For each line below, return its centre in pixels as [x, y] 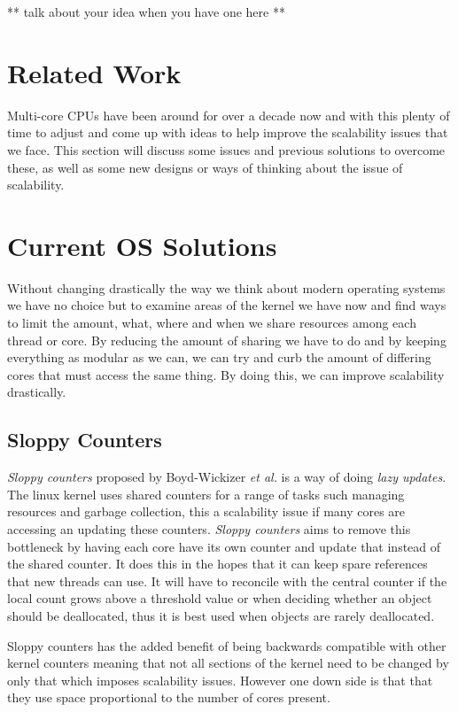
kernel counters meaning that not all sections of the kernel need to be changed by [228, 663]
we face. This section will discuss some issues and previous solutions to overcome [226, 149]
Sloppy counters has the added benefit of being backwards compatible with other [227, 645]
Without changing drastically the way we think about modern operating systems [226, 287]
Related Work [94, 72]
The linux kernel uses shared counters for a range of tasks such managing [206, 494]
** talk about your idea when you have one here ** [146, 12]
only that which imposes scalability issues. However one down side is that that [220, 680]
